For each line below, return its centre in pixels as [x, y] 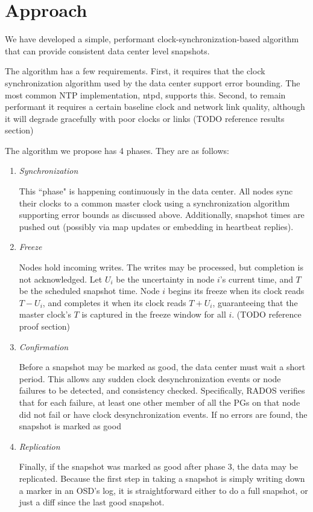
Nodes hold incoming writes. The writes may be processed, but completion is [161, 267]
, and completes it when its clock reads [114, 302]
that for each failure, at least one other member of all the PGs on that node [160, 402]
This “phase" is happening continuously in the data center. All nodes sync [156, 191]
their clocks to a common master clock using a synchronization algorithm [154, 203]
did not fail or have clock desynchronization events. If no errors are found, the [163, 414]
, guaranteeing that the [255, 302]
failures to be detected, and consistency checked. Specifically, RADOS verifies [162, 390]
